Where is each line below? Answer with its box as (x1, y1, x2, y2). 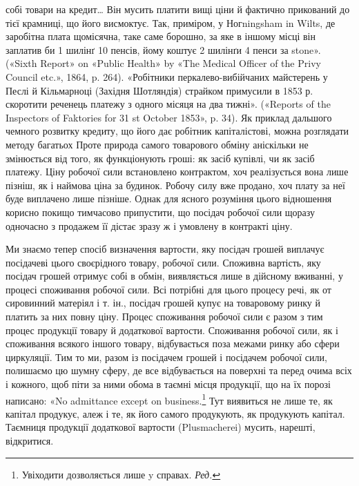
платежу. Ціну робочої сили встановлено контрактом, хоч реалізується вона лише (6, 164, 349, 179)
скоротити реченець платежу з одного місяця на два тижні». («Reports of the (6, 97, 331, 111)
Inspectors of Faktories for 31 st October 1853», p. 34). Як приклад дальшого (6, 110, 332, 124)
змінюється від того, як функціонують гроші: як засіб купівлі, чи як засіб (6, 150, 315, 165)
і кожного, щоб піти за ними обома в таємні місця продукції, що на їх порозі (6, 377, 331, 391)
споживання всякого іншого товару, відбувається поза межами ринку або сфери (6, 336, 340, 351)
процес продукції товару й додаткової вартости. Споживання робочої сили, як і (6, 322, 338, 337)
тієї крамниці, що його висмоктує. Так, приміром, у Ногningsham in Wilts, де (6, 15, 336, 30)
